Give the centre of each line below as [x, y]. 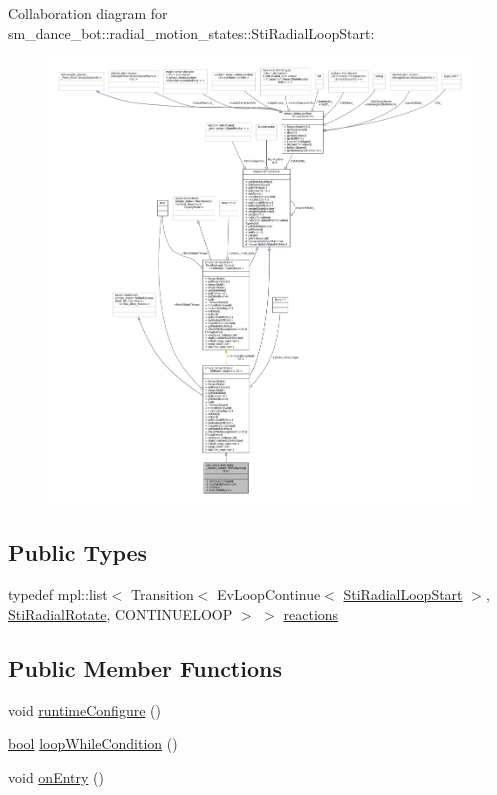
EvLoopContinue [269, 594]
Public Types [78, 552]
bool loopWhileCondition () [93, 743]
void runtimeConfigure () [84, 709]
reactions [311, 613]
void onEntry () [56, 776]
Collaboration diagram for [88, 13]
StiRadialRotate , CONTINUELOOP [120, 613]
